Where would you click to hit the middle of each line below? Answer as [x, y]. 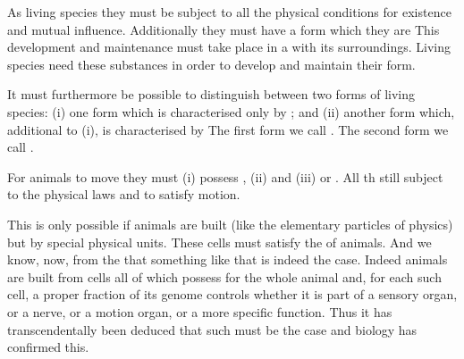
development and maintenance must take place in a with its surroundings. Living [229, 47]
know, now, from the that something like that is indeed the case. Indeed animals [228, 259]
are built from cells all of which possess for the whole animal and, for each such [224, 276]
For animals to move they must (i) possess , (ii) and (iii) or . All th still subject [225, 176]
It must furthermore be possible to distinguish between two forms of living [211, 94]
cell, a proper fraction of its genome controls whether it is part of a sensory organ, [232, 294]
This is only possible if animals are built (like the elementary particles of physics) [230, 224]
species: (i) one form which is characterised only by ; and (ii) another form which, [231, 111]
